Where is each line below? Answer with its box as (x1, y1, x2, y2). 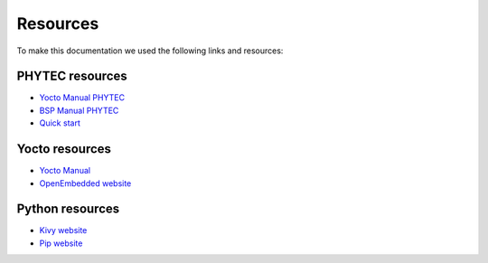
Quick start (39, 117, 80, 128)
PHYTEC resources (16, 69, 128, 84)
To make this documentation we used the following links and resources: (16, 45, 284, 56)
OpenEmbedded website (39, 177, 132, 189)
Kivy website (39, 225, 88, 236)
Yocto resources (16, 141, 112, 157)
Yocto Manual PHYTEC (39, 92, 126, 103)
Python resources (16, 202, 120, 217)
